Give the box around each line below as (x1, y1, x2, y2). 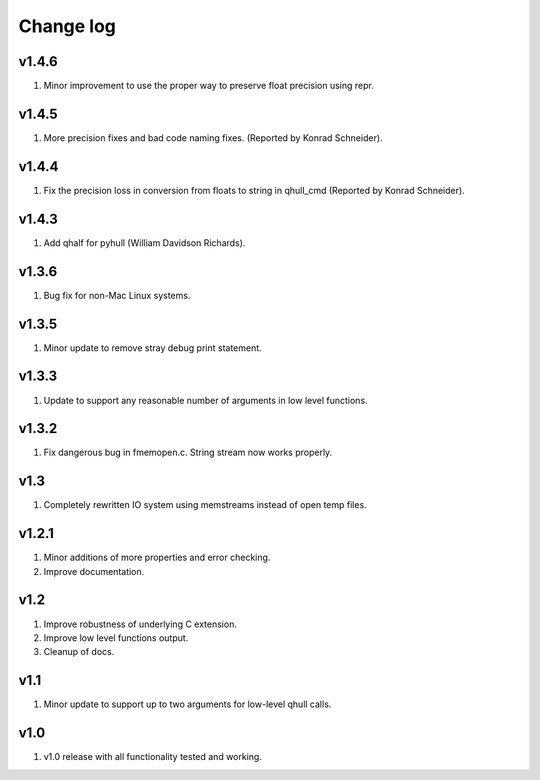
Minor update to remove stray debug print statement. (43, 341, 262, 354)
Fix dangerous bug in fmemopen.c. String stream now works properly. (43, 446, 333, 459)
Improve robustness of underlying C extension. (43, 618, 237, 630)
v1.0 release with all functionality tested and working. (43, 751, 262, 763)
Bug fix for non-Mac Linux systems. (43, 289, 191, 301)
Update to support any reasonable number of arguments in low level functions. (43, 394, 369, 406)
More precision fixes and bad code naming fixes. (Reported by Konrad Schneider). (43, 131, 384, 144)
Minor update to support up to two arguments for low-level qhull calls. (43, 698, 332, 710)
